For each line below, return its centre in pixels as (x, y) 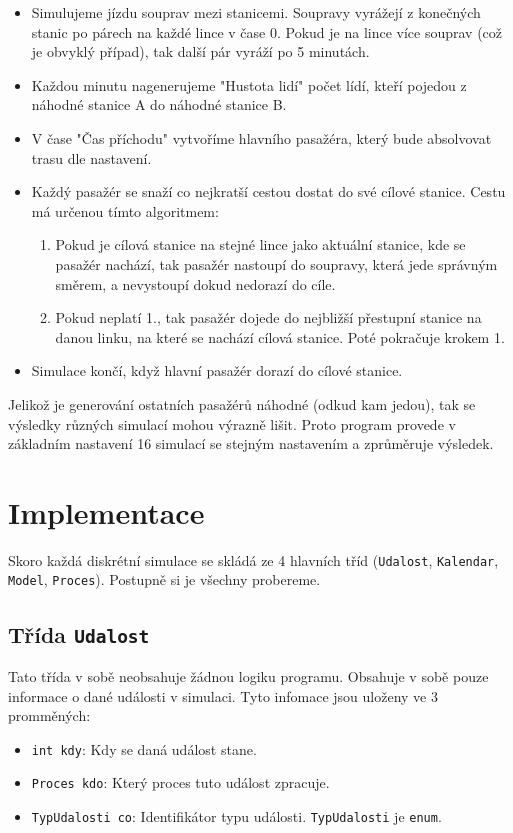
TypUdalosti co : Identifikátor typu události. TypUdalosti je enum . (236, 816)
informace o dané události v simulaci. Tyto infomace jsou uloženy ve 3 (223, 695)
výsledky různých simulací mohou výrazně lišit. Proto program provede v (232, 423)
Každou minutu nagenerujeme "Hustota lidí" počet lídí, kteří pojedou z (249, 84)
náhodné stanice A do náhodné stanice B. (159, 104)
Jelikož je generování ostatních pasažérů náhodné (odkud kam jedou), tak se (242, 403)
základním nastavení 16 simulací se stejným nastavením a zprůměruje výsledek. (251, 443)
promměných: (49, 715)
